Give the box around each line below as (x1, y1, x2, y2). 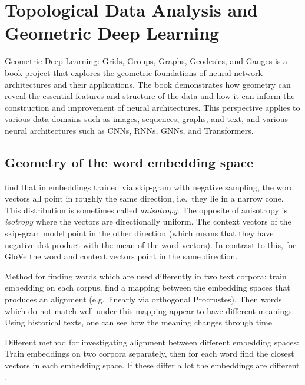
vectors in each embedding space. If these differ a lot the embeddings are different (5, 358, 300, 371)
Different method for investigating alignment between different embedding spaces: (5, 335, 299, 348)
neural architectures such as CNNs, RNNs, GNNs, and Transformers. (5, 124, 254, 136)
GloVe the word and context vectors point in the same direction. (5, 250, 238, 262)
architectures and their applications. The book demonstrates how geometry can (5, 78, 291, 90)
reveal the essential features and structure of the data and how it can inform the (5, 90, 295, 102)
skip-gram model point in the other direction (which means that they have (5, 227, 274, 239)
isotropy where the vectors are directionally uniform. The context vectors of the (5, 215, 291, 228)
